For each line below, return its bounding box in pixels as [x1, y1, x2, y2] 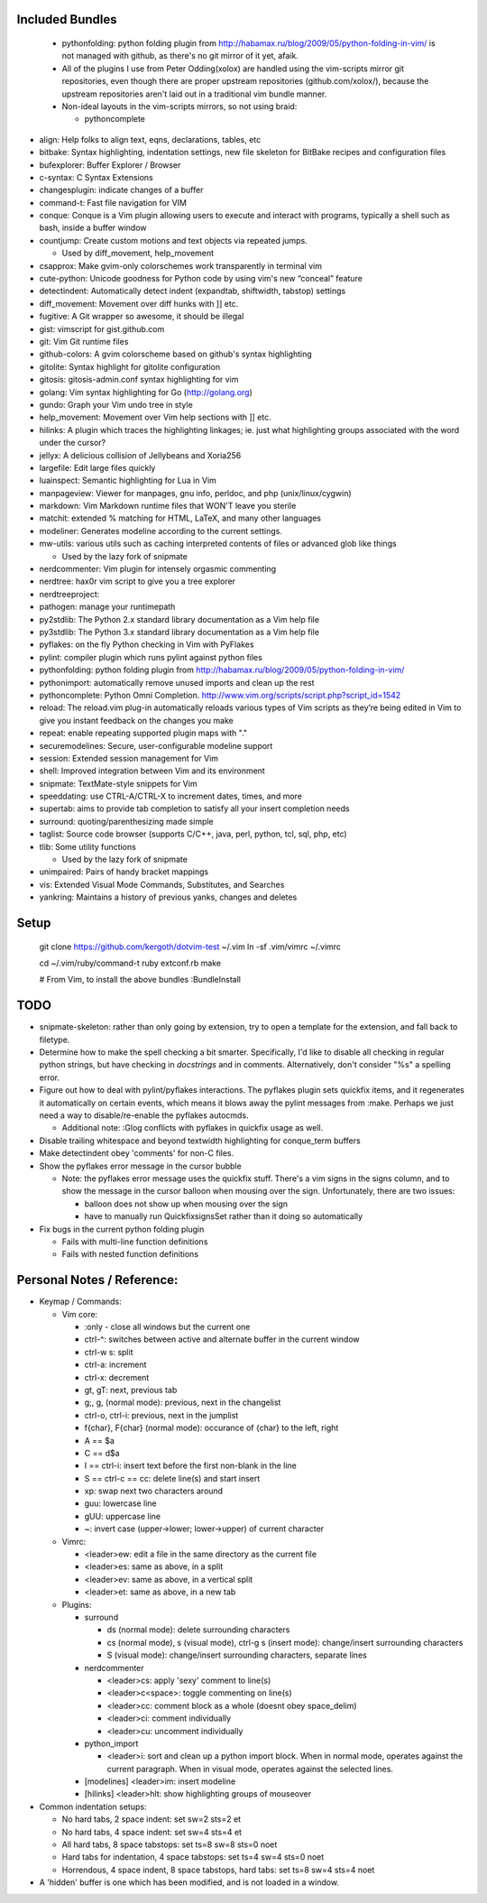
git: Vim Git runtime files [39, 337, 129, 346]
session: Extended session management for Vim [39, 753, 219, 763]
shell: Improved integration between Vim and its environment [39, 765, 265, 776]
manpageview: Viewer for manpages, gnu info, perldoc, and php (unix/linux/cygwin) [39, 487, 352, 498]
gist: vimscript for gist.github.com [39, 323, 165, 334]
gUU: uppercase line [84, 1510, 161, 1521]
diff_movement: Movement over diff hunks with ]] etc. [39, 298, 239, 309]
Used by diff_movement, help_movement [61, 248, 215, 259]
